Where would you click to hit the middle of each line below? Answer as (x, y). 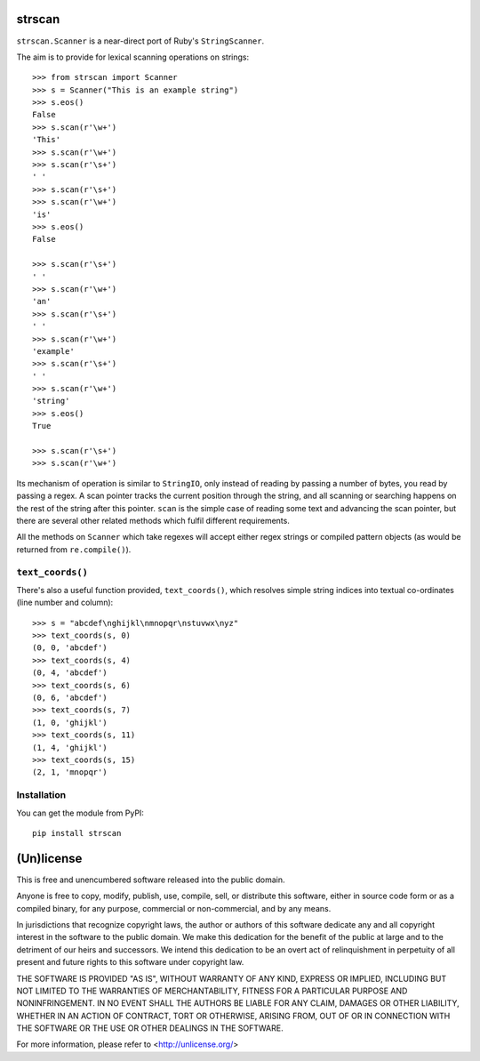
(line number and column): (65, 603)
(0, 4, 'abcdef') (70, 673)
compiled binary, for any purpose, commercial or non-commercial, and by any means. (174, 908)
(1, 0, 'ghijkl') (70, 722)
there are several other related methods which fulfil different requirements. (153, 520)
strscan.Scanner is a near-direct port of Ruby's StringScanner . (140, 41)
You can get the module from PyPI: (80, 813)
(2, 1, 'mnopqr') (70, 772)
